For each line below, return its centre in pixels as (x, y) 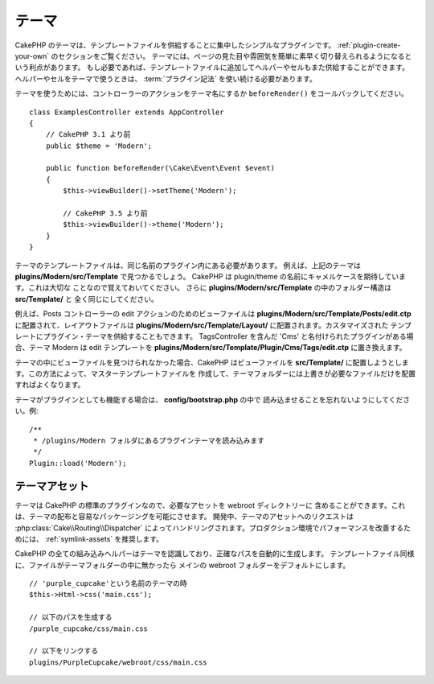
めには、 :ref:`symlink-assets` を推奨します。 (89, 538)
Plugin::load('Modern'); (78, 463)
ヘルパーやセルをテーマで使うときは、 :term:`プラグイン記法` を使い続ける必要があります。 (166, 78)
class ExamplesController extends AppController (127, 112)
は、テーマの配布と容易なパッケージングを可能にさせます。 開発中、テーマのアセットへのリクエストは (184, 517)
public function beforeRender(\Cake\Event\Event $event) (160, 168)
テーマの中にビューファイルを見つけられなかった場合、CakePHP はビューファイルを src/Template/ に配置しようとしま (212, 362)
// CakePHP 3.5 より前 (105, 214)
